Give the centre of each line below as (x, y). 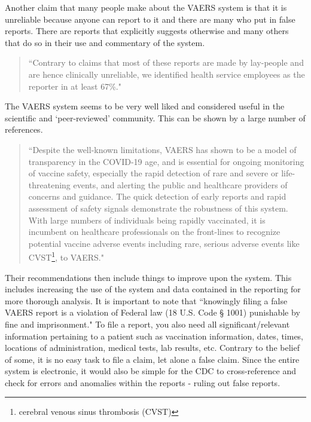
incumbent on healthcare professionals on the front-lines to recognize (154, 232)
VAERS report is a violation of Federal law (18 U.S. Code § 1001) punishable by (153, 312)
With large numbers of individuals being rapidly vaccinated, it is (147, 220)
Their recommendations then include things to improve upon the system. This (148, 277)
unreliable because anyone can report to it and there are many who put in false (150, 19)
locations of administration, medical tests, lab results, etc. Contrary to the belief (152, 348)
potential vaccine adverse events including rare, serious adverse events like (164, 243)
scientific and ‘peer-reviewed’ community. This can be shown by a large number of (155, 117)
